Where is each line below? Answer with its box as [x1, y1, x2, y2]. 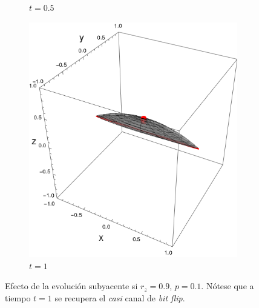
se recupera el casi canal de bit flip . [54, 292, 185, 304]
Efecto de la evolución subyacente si [5, 280, 138, 292]
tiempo [5, 292, 31, 304]
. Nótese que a [201, 280, 254, 292]
